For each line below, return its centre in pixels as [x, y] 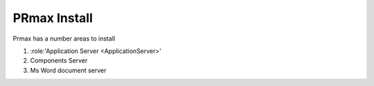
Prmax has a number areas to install [64, 39]
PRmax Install [53, 18]
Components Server [59, 61]
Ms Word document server [68, 70]
